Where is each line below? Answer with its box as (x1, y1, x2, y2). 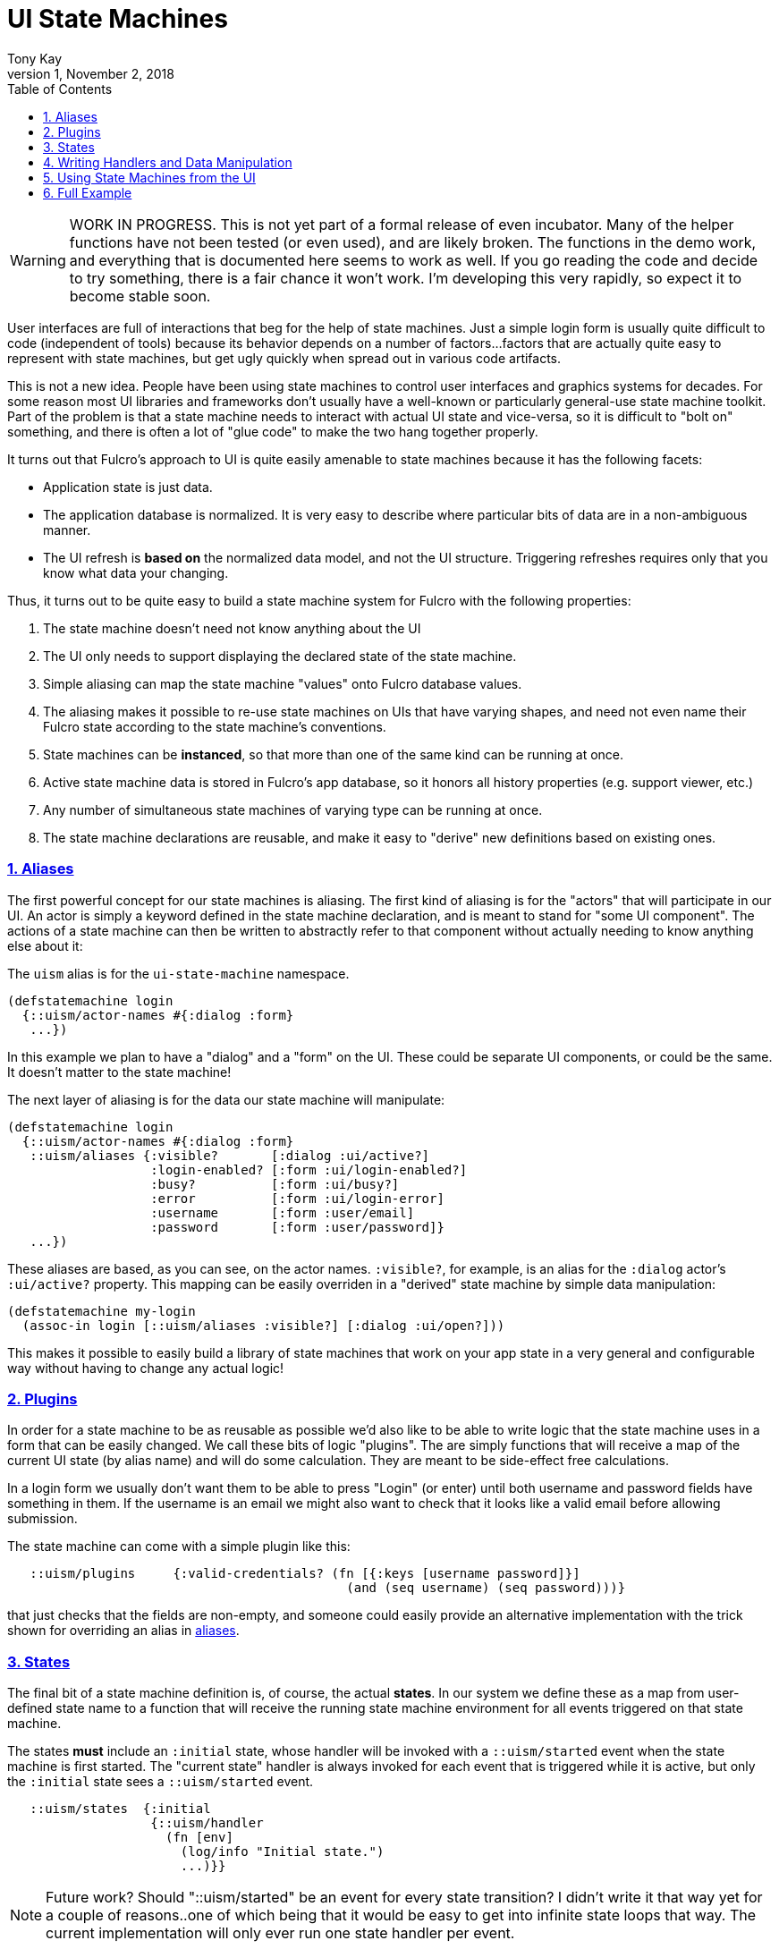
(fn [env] (165, 1830, 233, 1844)
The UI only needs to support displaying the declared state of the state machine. (43, 648, 517, 664)
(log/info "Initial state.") (180, 1844, 385, 1859)
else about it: (7, 937, 83, 953)
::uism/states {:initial (30, 1801, 211, 1816)
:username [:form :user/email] (150, 1205, 415, 1220)
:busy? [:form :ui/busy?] (150, 1176, 400, 1191)
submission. (7, 1511, 78, 1527)
